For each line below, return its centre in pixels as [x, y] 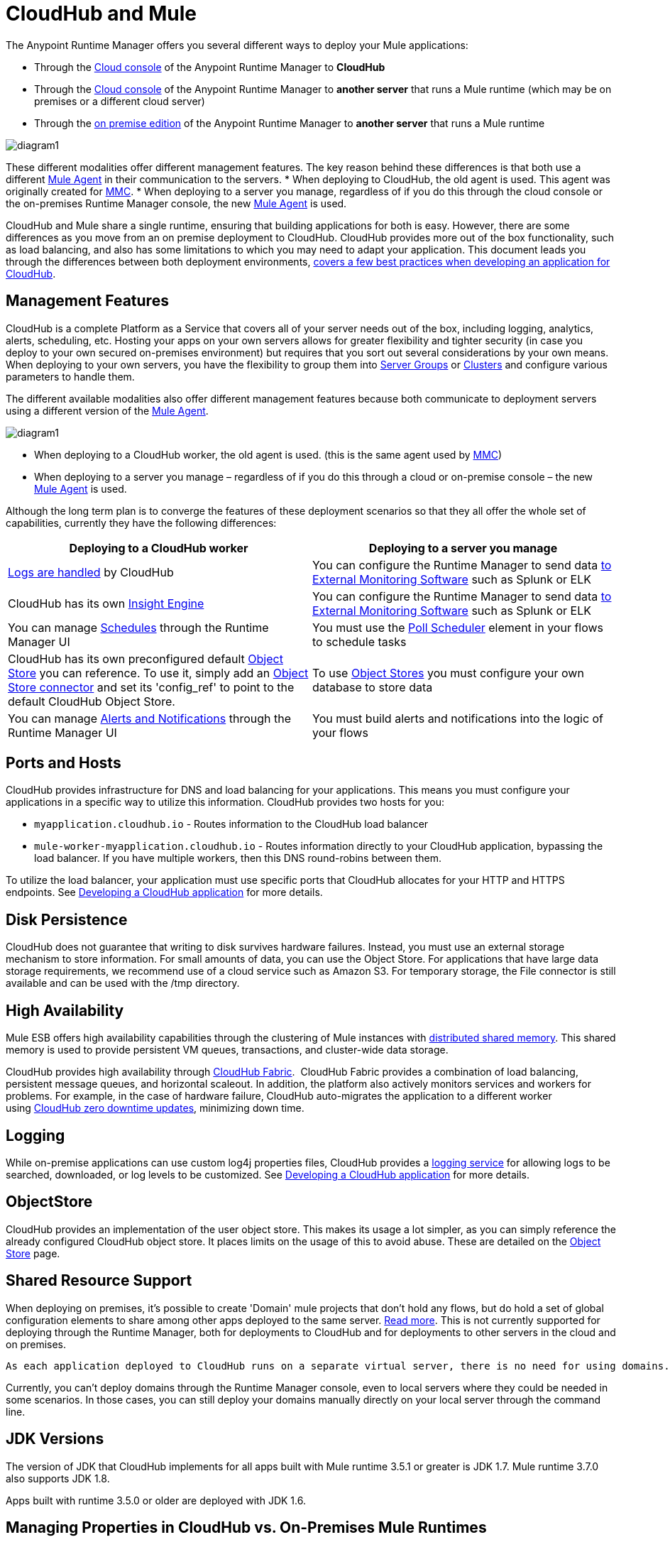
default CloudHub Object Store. [92, 701]
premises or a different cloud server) [120, 101]
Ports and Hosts [64, 763]
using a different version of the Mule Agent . [107, 410]
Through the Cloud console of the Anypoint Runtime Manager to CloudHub [210, 67]
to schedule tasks [359, 641]
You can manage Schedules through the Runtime [138, 627]
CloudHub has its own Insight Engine [106, 603]
